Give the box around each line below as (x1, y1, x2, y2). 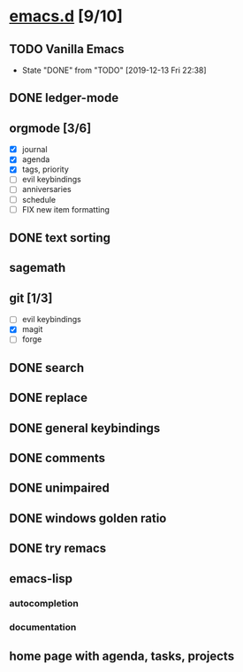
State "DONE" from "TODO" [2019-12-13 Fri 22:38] (21, 65, 207, 75)
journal (21, 144, 48, 155)
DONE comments (9, 450, 106, 466)
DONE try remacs (9, 541, 107, 556)
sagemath (9, 260, 66, 275)
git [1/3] (9, 290, 53, 305)
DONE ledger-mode (9, 90, 119, 105)
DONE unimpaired (9, 481, 110, 496)
